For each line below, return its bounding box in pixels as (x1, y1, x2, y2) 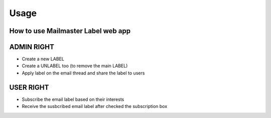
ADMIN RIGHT (9, 43, 55, 51)
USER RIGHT (9, 83, 49, 91)
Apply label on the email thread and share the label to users (22, 70, 145, 76)
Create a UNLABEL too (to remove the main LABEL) (22, 63, 128, 69)
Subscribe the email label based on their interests (22, 96, 124, 102)
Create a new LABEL (22, 56, 65, 62)
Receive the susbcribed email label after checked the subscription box (22, 103, 168, 109)
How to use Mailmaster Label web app (9, 27, 130, 35)
